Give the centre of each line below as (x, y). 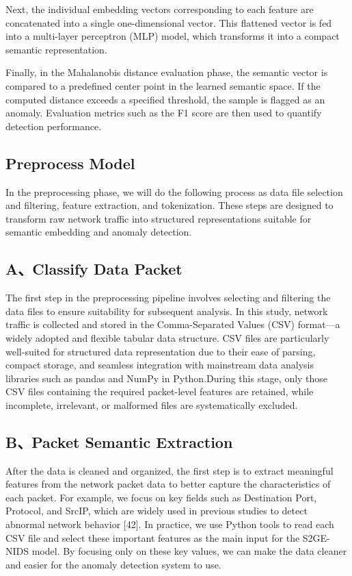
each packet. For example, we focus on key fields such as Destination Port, (161, 497)
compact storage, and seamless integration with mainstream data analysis (160, 365)
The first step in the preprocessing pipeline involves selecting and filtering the (168, 298)
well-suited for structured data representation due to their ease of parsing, (161, 351)
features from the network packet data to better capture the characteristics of (168, 484)
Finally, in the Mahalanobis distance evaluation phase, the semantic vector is (167, 72)
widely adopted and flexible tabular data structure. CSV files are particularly (167, 337)
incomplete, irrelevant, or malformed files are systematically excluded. (152, 404)
